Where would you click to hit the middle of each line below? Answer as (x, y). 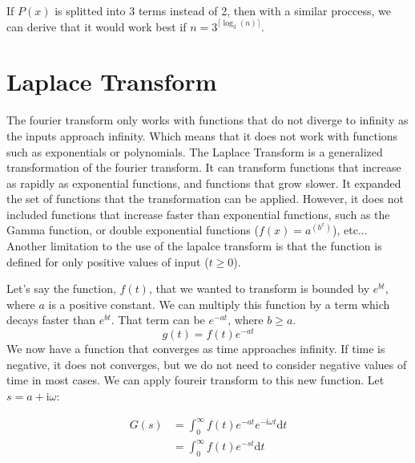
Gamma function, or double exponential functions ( (133, 230)
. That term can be (158, 320)
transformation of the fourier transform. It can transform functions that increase (204, 167)
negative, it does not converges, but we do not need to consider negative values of (207, 364)
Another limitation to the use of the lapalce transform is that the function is (194, 246)
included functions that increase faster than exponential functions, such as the (198, 214)
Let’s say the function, (61, 288)
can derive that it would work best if (97, 26)
